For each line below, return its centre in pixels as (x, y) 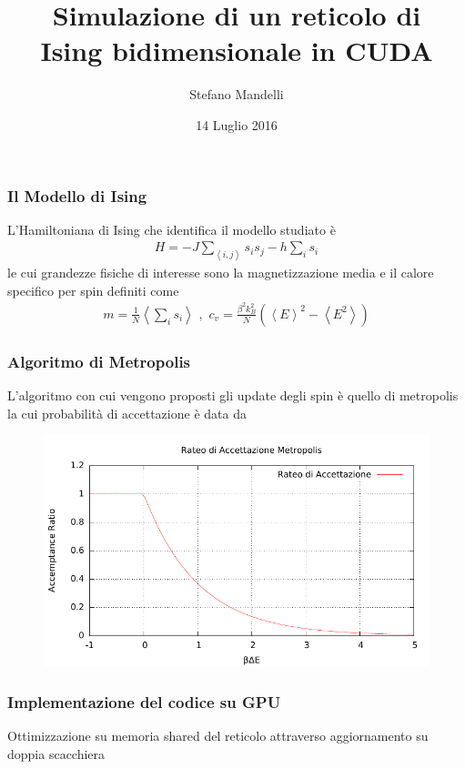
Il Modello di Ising (77, 195)
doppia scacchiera (56, 753)
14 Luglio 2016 (237, 124)
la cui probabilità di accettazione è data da (127, 413)
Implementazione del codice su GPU (144, 702)
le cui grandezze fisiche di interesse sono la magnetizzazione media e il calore (221, 273)
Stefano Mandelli (237, 94)
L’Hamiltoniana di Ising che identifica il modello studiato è (172, 229)
